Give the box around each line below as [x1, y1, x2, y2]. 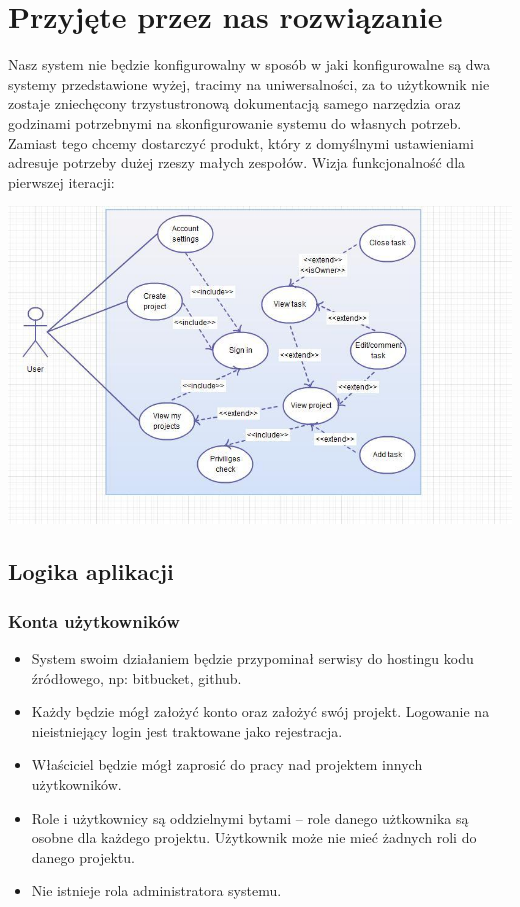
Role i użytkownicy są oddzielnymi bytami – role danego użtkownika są [31, 807, 469, 828]
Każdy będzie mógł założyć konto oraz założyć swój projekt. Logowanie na [31, 701, 490, 722]
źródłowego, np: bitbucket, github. [31, 667, 242, 688]
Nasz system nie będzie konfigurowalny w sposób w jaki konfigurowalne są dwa [8, 54, 491, 75]
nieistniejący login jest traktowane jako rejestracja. [31, 720, 343, 741]
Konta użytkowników [8, 608, 180, 633]
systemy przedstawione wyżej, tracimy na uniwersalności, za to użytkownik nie [8, 73, 490, 94]
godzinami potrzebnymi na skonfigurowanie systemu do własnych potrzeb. [8, 112, 462, 133]
